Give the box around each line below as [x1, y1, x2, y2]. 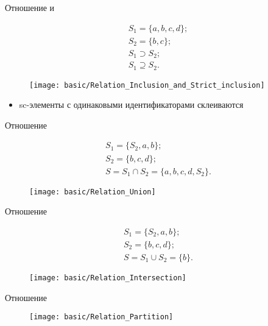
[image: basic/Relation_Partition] [29, 313, 174, 322]
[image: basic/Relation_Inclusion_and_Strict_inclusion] [29, 80, 265, 90]
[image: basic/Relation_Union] [29, 187, 156, 196]
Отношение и [5, 1, 55, 13]
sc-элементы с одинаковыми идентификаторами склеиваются [19, 98, 244, 111]
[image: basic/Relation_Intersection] [29, 273, 186, 282]
